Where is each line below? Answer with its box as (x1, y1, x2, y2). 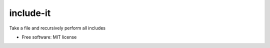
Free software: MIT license (21, 34, 77, 40)
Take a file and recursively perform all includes (9, 25, 106, 31)
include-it (9, 7, 51, 18)
